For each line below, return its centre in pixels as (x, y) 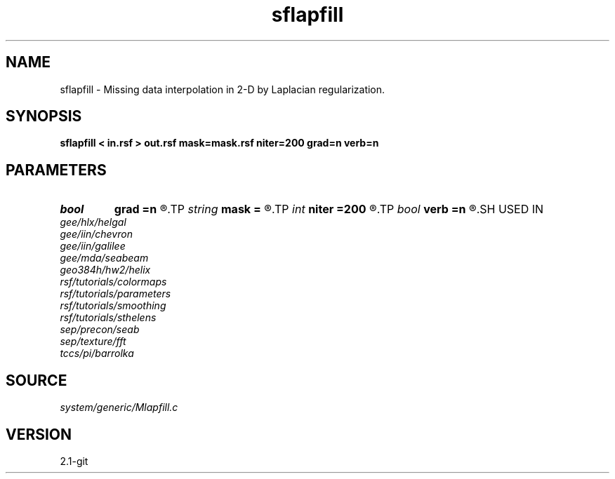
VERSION (39, 434)
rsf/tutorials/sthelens (108, 318)
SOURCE (37, 380)
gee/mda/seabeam (104, 258)
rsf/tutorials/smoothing (113, 306)
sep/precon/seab (100, 330)
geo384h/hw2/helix (105, 270)
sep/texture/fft (93, 342)
